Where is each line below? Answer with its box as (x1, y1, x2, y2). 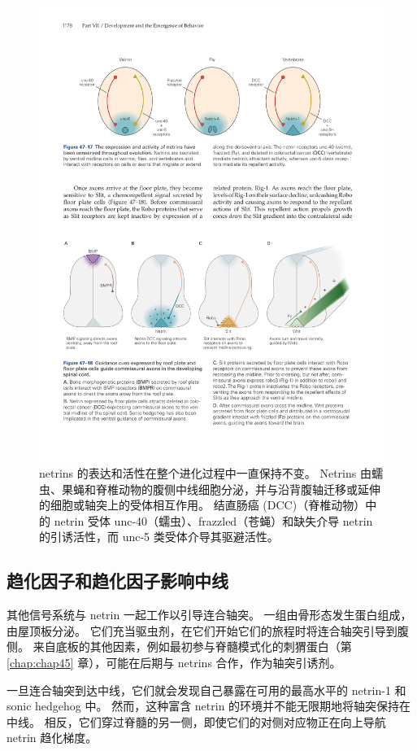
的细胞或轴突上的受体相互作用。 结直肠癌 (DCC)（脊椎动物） (39, 496, 366, 513)
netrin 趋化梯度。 (7, 729, 98, 746)
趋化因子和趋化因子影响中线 (7, 568, 228, 593)
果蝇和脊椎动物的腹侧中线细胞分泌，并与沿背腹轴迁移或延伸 (61, 480, 380, 497)
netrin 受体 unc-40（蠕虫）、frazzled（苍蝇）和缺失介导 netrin (54, 512, 373, 529)
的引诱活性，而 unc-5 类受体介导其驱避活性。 (39, 528, 279, 545)
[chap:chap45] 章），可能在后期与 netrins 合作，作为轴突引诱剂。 (7, 654, 341, 671)
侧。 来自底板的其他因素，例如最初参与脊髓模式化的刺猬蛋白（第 (7, 638, 352, 655)
